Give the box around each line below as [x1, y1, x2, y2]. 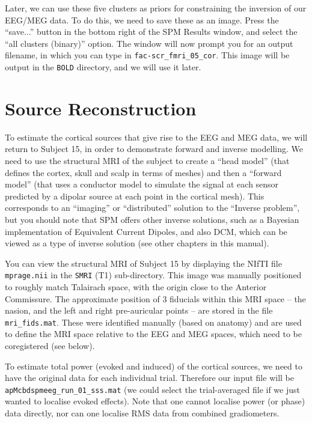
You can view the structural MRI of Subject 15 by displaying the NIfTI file [5, 257, 282, 269]
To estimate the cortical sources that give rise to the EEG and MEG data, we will [5, 130, 308, 143]
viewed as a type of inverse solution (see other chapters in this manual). [5, 237, 269, 249]
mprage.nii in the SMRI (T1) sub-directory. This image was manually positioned [5, 269, 302, 281]
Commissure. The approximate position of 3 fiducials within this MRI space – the [5, 292, 306, 305]
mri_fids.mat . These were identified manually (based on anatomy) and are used [5, 315, 302, 328]
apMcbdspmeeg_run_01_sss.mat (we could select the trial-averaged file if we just [5, 383, 300, 395]
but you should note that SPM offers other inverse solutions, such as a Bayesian [5, 213, 299, 225]
